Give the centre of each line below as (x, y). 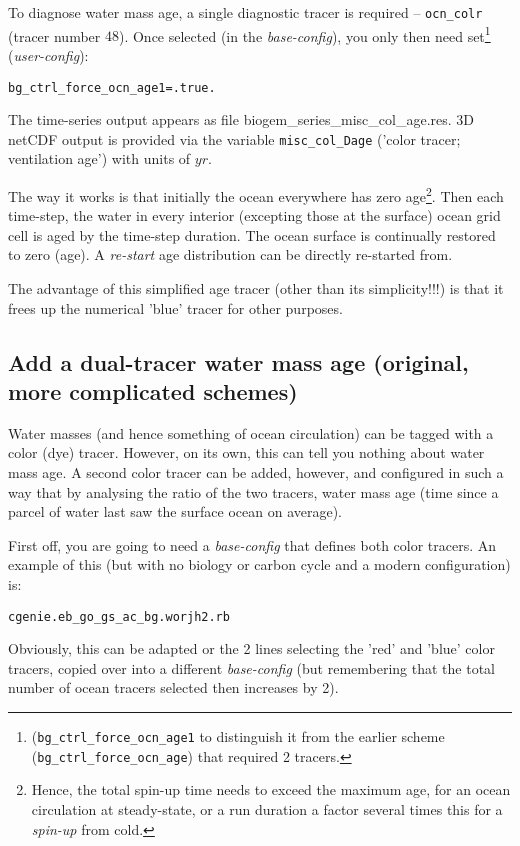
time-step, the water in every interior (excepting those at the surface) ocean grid (254, 215)
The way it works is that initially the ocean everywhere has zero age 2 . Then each (256, 194)
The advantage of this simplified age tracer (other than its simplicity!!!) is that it (256, 288)
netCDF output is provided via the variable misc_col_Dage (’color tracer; (234, 138)
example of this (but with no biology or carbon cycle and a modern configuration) (259, 564)
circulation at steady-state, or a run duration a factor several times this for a (267, 808)
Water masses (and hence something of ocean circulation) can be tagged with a (251, 432)
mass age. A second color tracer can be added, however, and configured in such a (256, 472)
